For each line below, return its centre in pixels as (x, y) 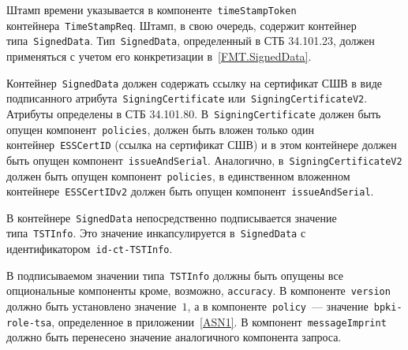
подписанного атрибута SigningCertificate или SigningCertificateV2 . (187, 98)
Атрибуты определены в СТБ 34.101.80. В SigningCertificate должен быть (194, 113)
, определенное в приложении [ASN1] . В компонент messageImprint (219, 321)
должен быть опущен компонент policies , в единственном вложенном (178, 175)
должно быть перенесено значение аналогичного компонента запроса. (174, 337)
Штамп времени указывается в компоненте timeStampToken (152, 9)
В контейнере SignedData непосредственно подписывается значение (172, 217)
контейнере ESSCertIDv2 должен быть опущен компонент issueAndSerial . (190, 191)
